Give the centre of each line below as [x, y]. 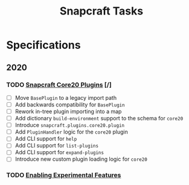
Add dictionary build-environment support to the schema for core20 [99, 118]
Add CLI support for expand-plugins [59, 152]
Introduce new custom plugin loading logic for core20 [81, 159]
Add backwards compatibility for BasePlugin [70, 105]
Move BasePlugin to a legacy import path [66, 97]
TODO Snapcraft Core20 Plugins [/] [59, 85]
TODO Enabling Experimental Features [64, 175]
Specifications [43, 45]
